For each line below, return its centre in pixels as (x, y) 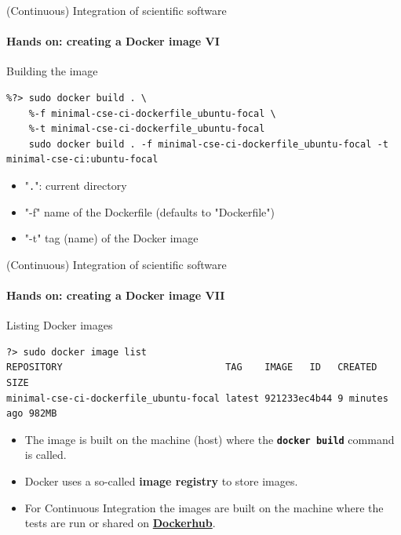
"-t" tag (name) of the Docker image (111, 238)
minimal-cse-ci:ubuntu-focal (82, 160)
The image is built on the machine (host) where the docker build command (210, 439)
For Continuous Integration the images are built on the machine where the (204, 507)
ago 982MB (32, 414)
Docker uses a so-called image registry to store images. (161, 481)
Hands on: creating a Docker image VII (116, 295)
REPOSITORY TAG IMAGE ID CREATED (192, 368)
